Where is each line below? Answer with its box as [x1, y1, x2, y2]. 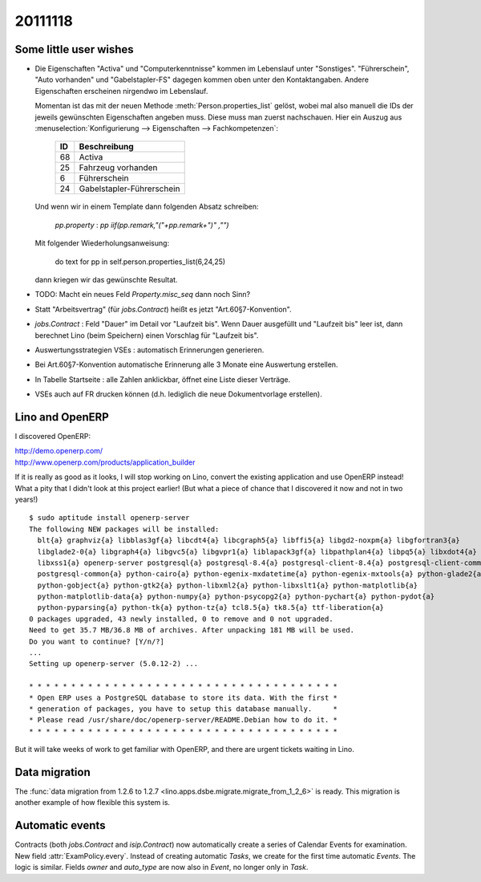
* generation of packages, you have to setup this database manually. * [29, 704, 338, 713]
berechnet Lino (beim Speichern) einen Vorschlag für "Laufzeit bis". [34, 330, 259, 340]
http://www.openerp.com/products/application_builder [14, 457, 196, 467]
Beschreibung [79, 141, 134, 152]
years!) [14, 494, 38, 504]
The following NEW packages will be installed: [29, 524, 220, 534]
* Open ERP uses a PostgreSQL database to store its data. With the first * [29, 693, 338, 702]
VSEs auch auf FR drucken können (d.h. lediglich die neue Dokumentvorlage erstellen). [34, 389, 322, 399]
